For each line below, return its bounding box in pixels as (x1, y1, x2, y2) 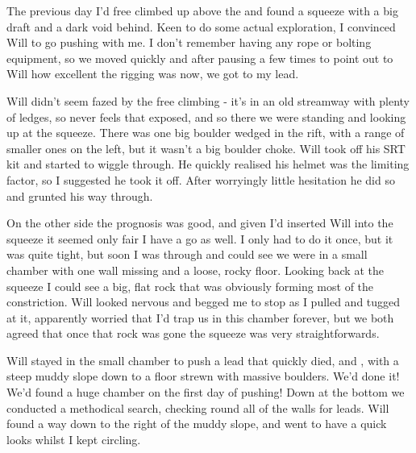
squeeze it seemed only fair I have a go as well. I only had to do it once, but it (6, 230, 393, 247)
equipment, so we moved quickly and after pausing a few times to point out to (6, 49, 393, 66)
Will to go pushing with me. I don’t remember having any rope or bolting (6, 34, 372, 51)
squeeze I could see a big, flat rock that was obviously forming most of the (6, 277, 374, 294)
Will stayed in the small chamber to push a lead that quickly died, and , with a (6, 351, 399, 368)
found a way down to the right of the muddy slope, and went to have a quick (6, 415, 387, 432)
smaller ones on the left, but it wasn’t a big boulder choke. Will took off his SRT (6, 139, 406, 156)
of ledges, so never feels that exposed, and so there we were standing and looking (6, 108, 406, 125)
